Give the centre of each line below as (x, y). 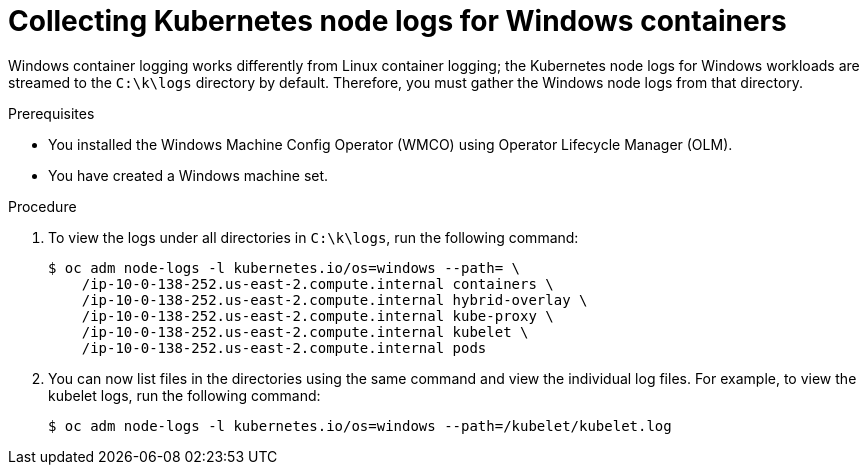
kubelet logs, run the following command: (184, 395)
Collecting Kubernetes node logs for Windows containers (397, 21)
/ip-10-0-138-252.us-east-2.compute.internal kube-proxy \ (317, 315)
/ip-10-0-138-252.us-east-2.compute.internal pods (284, 347)
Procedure (42, 206)
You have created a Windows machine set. (188, 175)
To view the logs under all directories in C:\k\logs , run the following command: (313, 237)
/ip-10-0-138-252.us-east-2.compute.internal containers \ (317, 283)
